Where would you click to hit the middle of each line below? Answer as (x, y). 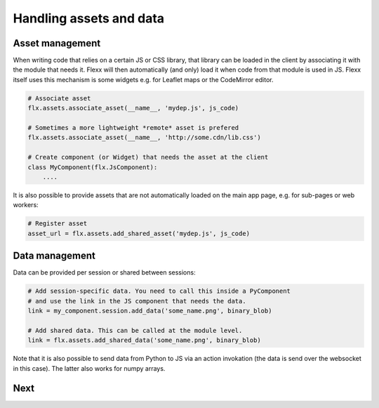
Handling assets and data (89, 18)
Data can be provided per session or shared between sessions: (104, 272)
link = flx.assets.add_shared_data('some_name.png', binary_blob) (144, 340)
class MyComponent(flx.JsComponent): (93, 167)
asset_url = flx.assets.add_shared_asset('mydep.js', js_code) (139, 233)
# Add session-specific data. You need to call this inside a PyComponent (159, 291)
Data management (54, 256)
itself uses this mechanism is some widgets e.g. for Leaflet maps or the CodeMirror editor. (143, 79)
